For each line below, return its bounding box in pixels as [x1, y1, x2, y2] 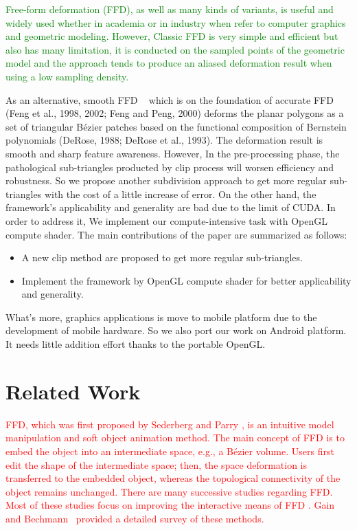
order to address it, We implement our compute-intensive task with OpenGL [5, 213, 327, 228]
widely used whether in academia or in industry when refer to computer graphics [5, 15, 346, 30]
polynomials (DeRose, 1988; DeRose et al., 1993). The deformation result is [5, 133, 323, 147]
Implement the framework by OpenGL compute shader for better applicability [21, 273, 352, 287]
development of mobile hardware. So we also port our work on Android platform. [5, 323, 347, 338]
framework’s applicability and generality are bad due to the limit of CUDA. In [5, 200, 336, 214]
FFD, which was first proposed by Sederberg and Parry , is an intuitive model [5, 417, 334, 431]
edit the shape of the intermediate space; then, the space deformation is [5, 457, 308, 472]
